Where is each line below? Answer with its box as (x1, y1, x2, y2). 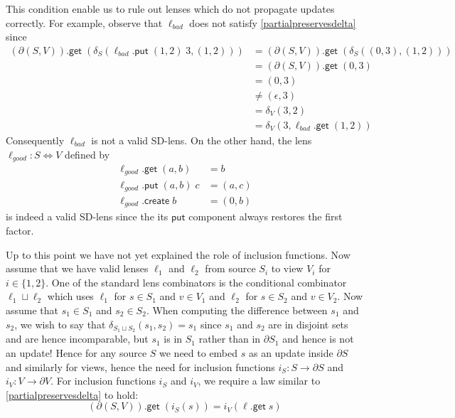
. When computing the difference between (146, 303, 328, 318)
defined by (65, 146, 110, 161)
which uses (47, 289, 94, 304)
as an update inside (248, 345, 333, 360)
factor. (6, 223, 34, 238)
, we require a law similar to (198, 373, 321, 388)
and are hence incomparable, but (6, 331, 149, 346)
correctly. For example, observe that (6, 15, 163, 30)
